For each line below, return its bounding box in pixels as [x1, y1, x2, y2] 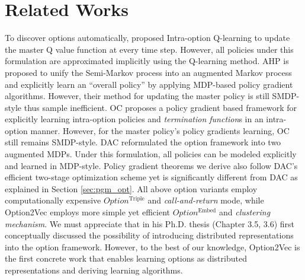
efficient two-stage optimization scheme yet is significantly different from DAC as [5, 171, 298, 183]
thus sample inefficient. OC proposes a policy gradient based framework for [24, 101, 297, 113]
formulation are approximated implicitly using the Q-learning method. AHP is [5, 55, 289, 67]
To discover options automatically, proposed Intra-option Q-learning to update [5, 31, 290, 44]
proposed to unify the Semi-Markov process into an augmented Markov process [5, 66, 292, 78]
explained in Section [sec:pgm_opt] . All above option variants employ [5, 182, 258, 195]
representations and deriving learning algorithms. [5, 264, 183, 276]
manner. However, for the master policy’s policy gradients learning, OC [30, 124, 290, 136]
